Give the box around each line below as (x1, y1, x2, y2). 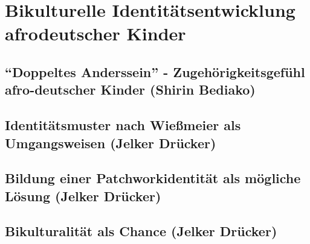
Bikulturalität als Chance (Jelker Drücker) (5, 222, 277, 240)
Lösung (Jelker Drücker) (5, 186, 161, 205)
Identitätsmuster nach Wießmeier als (5, 116, 241, 134)
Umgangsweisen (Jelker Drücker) (5, 133, 216, 152)
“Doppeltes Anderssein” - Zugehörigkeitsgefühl (5, 62, 305, 81)
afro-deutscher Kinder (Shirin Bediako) (5, 80, 256, 99)
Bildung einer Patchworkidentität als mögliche (5, 169, 301, 187)
